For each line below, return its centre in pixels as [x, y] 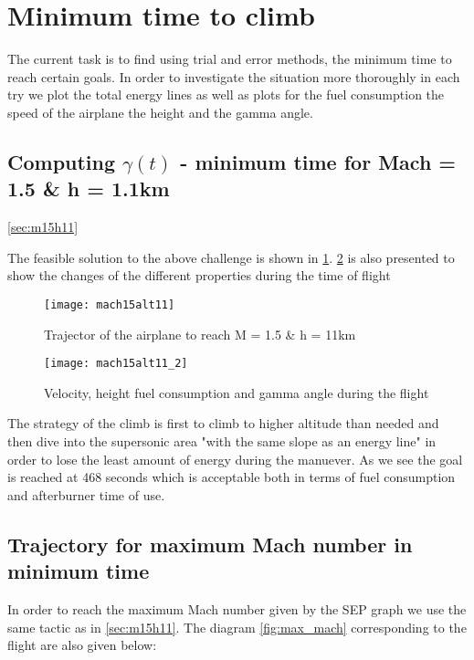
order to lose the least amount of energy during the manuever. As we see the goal [235, 459]
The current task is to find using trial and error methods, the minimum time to [230, 59]
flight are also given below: [82, 645]
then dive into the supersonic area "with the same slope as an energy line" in [222, 440]
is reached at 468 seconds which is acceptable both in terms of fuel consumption [232, 477]
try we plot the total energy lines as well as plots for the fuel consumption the [226, 94]
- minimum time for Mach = [318, 161]
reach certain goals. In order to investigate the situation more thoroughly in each [234, 76]
